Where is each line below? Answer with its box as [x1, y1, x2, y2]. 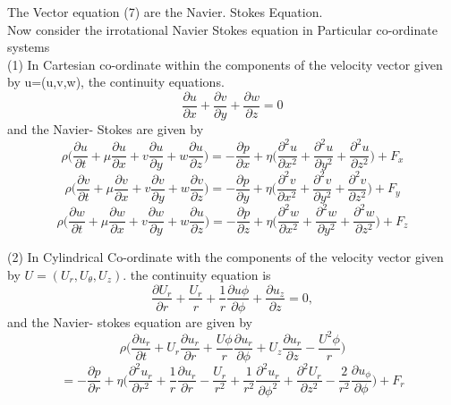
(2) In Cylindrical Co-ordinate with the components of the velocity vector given [7, 248, 444, 266]
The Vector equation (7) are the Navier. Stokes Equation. [7, 3, 323, 21]
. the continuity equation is [123, 265, 271, 283]
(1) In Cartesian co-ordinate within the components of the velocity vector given [7, 55, 443, 73]
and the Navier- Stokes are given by [7, 120, 204, 139]
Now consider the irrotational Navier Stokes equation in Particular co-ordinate [7, 20, 438, 38]
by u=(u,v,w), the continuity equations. [7, 72, 225, 91]
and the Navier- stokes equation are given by [7, 312, 252, 331]
